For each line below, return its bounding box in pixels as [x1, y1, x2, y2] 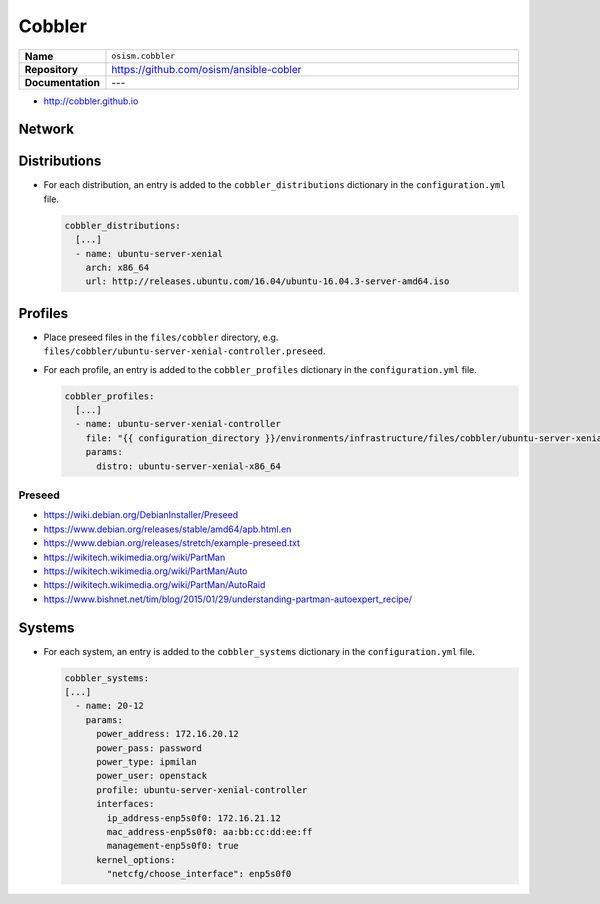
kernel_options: [96, 854, 176, 865]
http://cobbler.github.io [43, 95, 139, 107]
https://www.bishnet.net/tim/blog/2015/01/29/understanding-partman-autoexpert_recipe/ [43, 593, 413, 605]
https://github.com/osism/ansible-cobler [111, 62, 302, 76]
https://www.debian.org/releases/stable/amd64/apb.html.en [43, 523, 292, 535]
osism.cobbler [111, 51, 175, 62]
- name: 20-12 [75, 700, 145, 712]
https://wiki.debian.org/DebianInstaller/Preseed [43, 509, 239, 521]
